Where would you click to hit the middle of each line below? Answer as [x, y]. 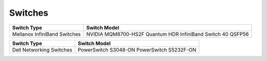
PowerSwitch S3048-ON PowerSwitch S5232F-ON [137, 50]
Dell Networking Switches [42, 50]
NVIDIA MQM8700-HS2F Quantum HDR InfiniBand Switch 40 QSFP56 [168, 34]
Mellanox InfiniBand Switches [46, 34]
